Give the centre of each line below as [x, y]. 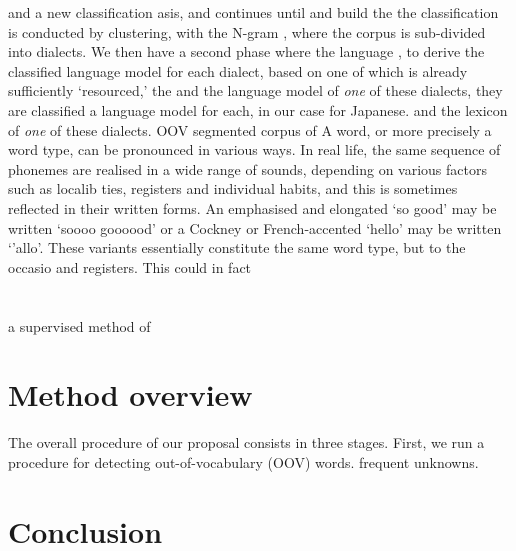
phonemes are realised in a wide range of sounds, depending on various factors [247, 168]
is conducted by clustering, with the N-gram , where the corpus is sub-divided [247, 31]
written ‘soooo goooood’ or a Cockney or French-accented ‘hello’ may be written [255, 227]
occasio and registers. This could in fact [130, 266]
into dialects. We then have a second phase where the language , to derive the [246, 51]
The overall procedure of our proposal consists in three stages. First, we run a [246, 442]
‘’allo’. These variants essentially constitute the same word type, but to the [237, 247]
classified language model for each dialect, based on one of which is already [238, 70]
